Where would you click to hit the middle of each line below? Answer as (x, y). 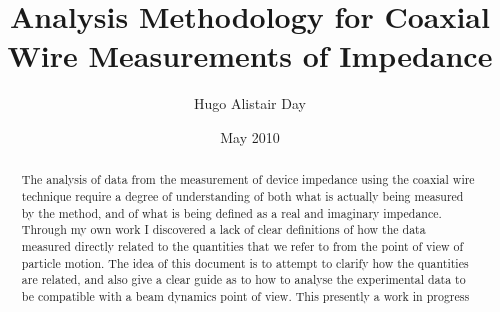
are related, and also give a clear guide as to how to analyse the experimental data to (243, 279)
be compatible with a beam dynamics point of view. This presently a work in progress (245, 295)
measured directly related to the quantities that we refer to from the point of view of (242, 245)
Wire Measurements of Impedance (250, 55)
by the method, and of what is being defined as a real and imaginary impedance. (231, 212)
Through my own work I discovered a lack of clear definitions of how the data (223, 229)
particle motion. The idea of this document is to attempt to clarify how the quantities (245, 262)
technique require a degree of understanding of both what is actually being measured (242, 195)
